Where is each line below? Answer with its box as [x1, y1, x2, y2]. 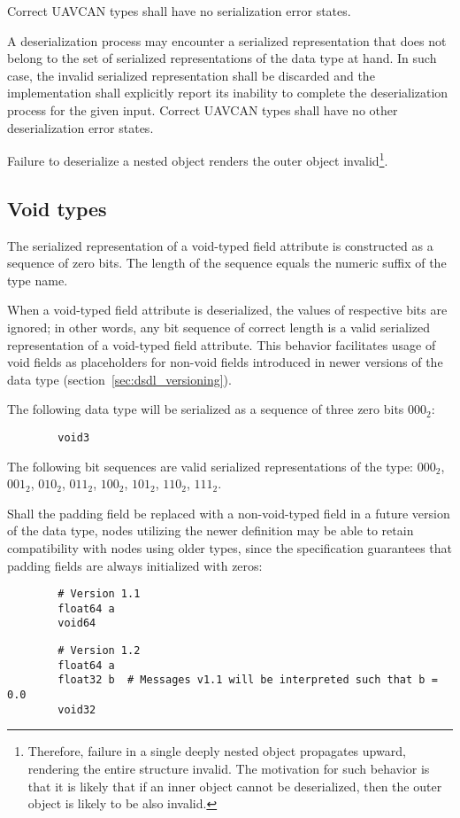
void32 [57, 703, 96, 716]
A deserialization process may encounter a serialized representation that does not [7, 31, 447, 50]
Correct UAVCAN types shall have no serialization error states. [7, 2, 351, 19]
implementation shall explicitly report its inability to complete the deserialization [7, 83, 448, 102]
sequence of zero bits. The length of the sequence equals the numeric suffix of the [7, 253, 447, 272]
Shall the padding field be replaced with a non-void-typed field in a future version [7, 503, 450, 522]
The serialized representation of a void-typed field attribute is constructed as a [7, 236, 433, 254]
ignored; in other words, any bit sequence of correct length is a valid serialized [7, 317, 431, 336]
